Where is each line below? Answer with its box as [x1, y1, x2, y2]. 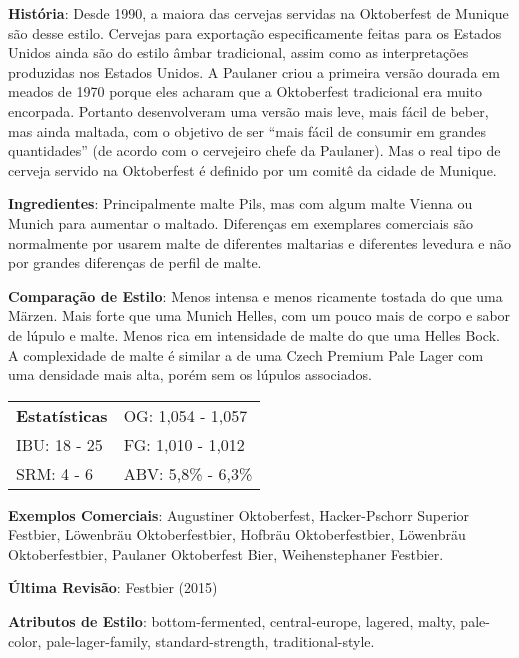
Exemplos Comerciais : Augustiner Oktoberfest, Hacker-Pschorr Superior [8, 504, 470, 525]
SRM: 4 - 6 [16, 461, 94, 485]
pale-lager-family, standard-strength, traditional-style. [46, 630, 375, 651]
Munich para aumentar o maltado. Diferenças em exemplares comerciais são [8, 212, 473, 233]
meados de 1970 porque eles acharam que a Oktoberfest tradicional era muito [8, 81, 483, 102]
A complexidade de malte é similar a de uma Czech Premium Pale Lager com [8, 344, 484, 365]
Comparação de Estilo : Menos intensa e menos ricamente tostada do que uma [8, 285, 503, 306]
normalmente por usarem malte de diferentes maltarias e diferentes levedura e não [8, 232, 511, 253]
